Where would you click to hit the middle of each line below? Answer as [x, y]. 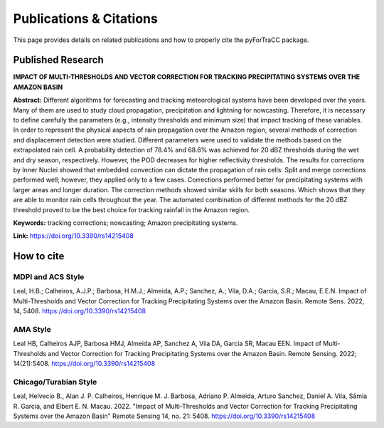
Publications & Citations [85, 19]
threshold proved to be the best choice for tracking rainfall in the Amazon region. [132, 209]
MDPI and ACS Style [49, 277]
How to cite [39, 256]
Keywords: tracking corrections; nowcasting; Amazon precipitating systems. [126, 223]
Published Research [59, 60]
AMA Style [32, 330]
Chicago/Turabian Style [55, 382]
